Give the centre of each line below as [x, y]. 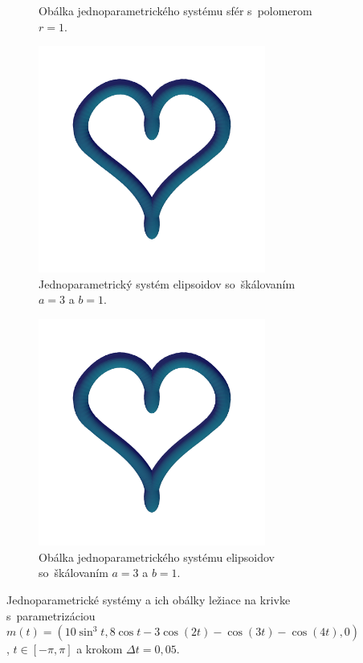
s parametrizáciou [51, 615]
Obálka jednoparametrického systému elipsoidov [157, 557]
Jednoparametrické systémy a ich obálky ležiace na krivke [149, 599]
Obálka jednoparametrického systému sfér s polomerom [175, 10]
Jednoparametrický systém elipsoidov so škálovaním [167, 283]
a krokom [100, 649]
